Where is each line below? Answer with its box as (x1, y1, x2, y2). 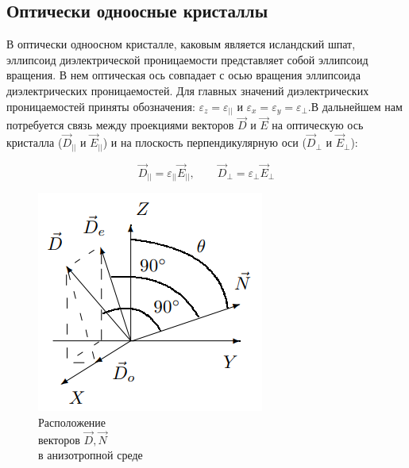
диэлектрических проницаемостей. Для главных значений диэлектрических (6, 82, 369, 98)
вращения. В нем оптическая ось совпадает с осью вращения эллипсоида (6, 67, 361, 83)
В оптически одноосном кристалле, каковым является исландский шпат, (6, 36, 356, 52)
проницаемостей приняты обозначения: (6, 98, 195, 114)
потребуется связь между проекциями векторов (6, 117, 234, 133)
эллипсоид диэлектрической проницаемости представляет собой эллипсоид (6, 51, 368, 67)
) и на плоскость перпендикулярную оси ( (102, 134, 307, 151)
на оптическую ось (272, 117, 364, 133)
